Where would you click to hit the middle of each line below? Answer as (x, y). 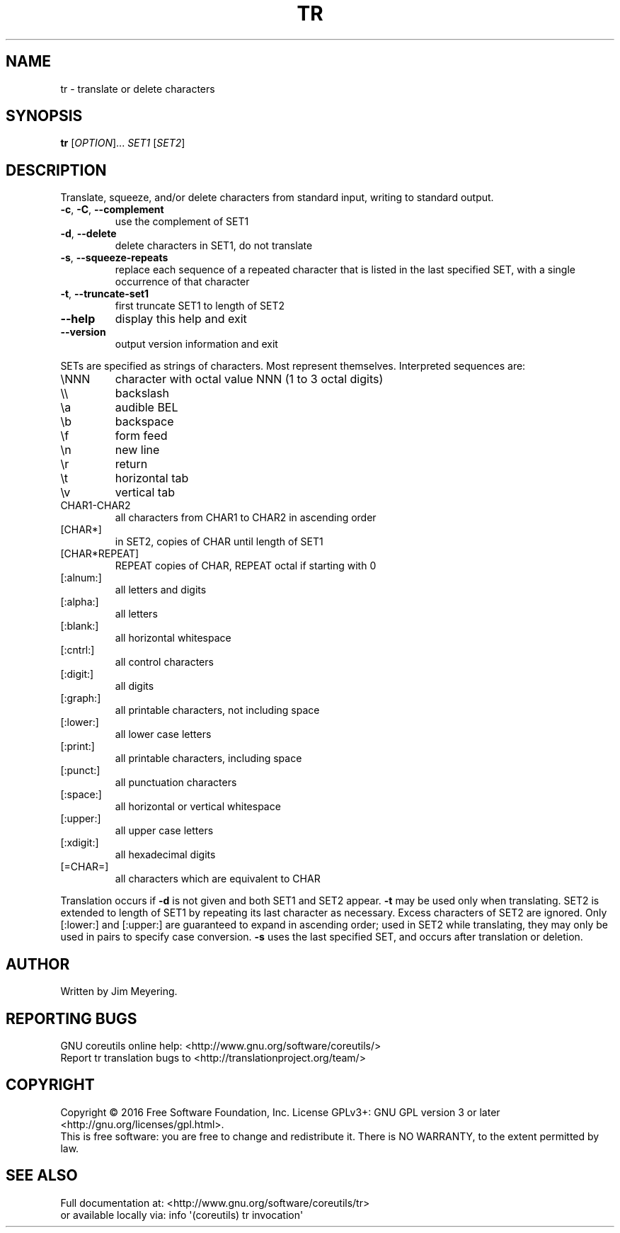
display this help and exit (181, 319)
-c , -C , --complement (112, 210)
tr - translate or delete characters (138, 89)
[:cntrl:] (77, 650)
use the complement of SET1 (182, 222)
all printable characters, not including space (217, 710)
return (131, 464)
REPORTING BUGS (71, 1018)
